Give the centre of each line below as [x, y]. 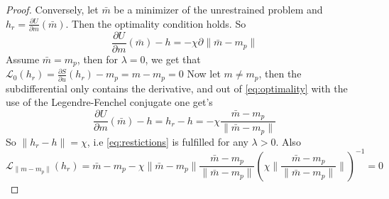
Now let [204, 74]
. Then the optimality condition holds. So [156, 23]
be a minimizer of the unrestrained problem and [218, 9]
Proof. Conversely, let [52, 9]
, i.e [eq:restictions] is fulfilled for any [168, 141]
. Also [288, 141]
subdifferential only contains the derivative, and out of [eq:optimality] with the [177, 88]
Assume [23, 59]
